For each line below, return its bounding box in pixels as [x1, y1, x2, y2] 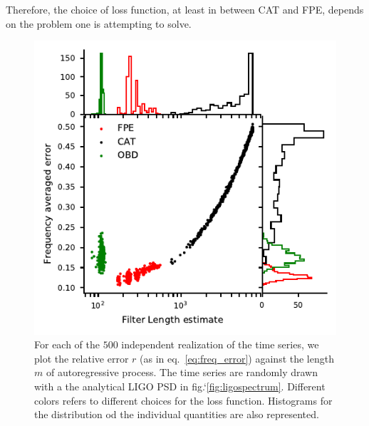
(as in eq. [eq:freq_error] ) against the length [140, 350, 334, 365]
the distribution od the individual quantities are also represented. [34, 407, 319, 422]
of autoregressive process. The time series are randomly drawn [46, 365, 318, 380]
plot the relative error [34, 350, 129, 365]
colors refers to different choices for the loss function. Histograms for [34, 393, 333, 407]
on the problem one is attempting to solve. [6, 16, 192, 31]
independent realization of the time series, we [121, 337, 319, 352]
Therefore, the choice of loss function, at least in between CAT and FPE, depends [6, 2, 364, 16]
